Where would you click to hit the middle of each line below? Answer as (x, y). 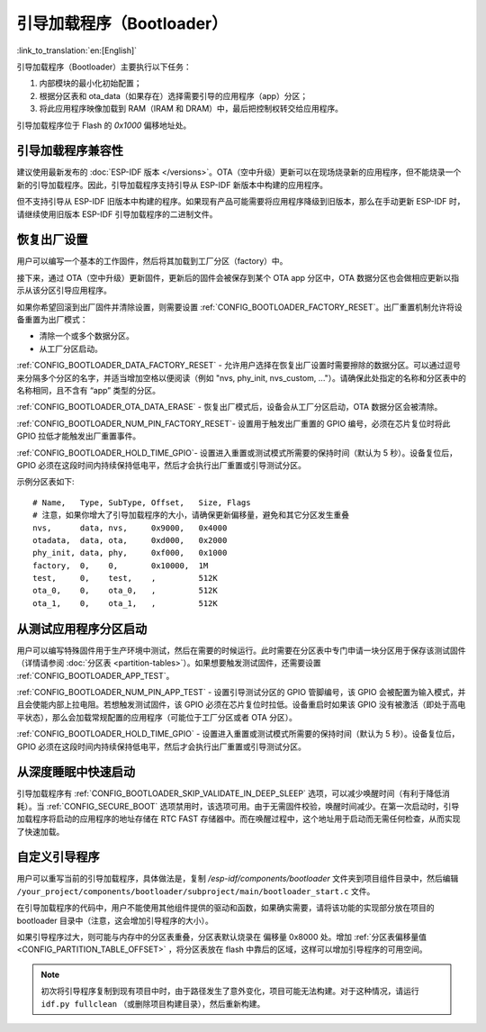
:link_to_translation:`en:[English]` (77, 50)
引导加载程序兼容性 (70, 151)
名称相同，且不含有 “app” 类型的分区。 (89, 390)
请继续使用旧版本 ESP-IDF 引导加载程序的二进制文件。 (117, 214)
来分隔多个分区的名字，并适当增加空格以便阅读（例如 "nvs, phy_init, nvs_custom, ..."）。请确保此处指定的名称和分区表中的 (242, 377)
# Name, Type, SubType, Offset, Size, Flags (142, 502)
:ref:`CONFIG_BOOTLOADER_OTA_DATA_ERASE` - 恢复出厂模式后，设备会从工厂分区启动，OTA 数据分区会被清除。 (229, 407)
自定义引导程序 (58, 857)
